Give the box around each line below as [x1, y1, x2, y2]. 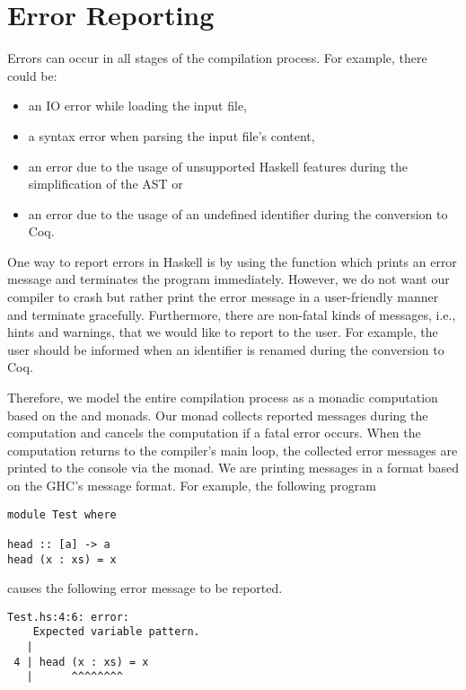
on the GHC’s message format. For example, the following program [7, 476, 376, 494]
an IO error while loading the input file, [28, 96, 248, 115]
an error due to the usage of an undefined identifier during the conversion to [28, 204, 448, 223]
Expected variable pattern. [32, 625, 200, 639]
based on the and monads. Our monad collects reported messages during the [7, 405, 428, 424]
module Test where [7, 508, 117, 521]
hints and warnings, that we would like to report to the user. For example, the [7, 323, 438, 341]
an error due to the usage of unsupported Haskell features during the [28, 156, 408, 175]
